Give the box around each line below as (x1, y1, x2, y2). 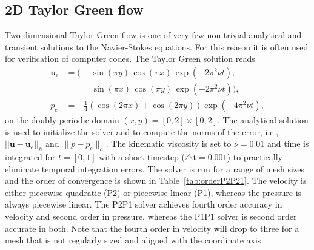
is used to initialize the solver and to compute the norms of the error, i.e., (5, 125, 279, 138)
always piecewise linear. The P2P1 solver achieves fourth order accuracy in (5, 198, 282, 211)
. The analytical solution (217, 113, 309, 126)
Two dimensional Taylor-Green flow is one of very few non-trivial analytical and (5, 29, 302, 41)
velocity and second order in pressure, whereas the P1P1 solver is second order (5, 210, 297, 223)
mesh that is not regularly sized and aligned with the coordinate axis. (5, 234, 264, 246)
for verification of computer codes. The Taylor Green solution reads (5, 52, 255, 65)
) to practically (227, 150, 283, 163)
